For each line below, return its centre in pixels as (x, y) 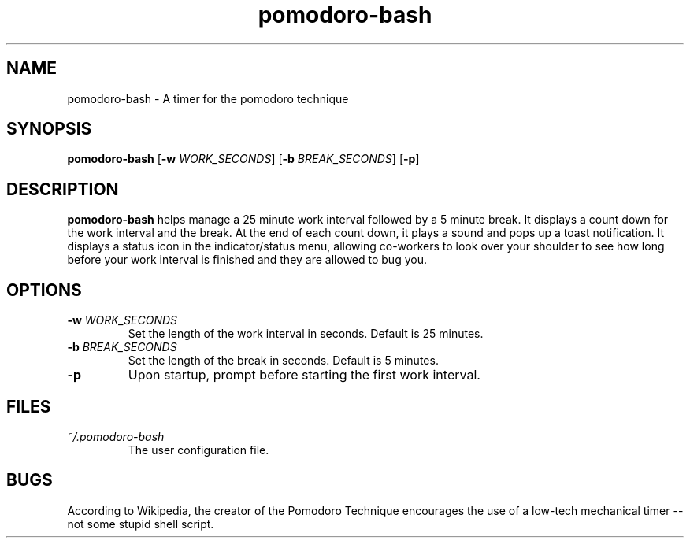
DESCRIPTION (63, 189)
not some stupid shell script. (141, 524)
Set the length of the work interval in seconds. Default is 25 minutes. (306, 334)
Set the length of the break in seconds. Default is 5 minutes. (283, 361)
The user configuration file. (198, 450)
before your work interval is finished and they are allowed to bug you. (247, 260)
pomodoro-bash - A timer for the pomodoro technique (208, 98)
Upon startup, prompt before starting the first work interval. (304, 375)
